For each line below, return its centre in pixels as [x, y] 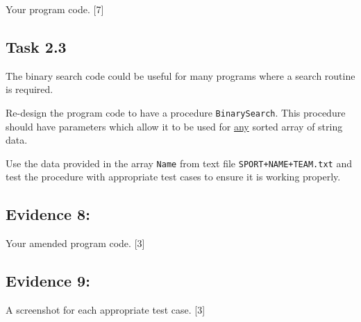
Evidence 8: [48, 214]
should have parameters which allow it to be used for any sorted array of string [174, 126]
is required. [30, 89]
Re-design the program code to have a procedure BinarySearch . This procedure [176, 112]
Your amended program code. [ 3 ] [75, 243]
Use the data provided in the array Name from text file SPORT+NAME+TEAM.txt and [179, 163]
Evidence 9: [48, 281]
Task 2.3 [36, 46]
